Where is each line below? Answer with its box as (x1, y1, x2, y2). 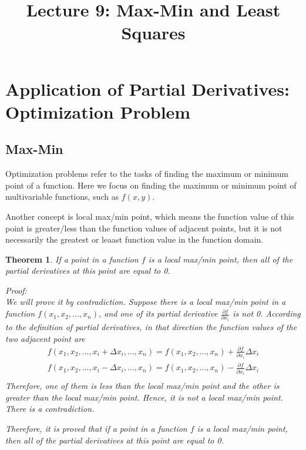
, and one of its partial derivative (98, 307, 218, 320)
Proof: (5, 284, 27, 296)
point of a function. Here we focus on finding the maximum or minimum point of (5, 179, 297, 191)
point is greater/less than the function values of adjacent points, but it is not (5, 221, 283, 234)
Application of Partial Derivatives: (5, 76, 290, 100)
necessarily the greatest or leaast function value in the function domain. (5, 233, 264, 246)
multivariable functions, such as (5, 190, 119, 203)
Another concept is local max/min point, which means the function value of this (5, 210, 294, 222)
